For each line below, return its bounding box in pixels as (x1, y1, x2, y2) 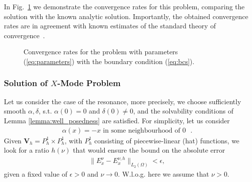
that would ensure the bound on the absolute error (73, 145, 225, 155)
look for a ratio (4, 145, 49, 155)
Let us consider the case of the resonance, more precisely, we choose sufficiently (4, 96, 241, 106)
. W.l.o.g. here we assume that (118, 169, 209, 179)
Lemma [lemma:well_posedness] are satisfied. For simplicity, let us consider (4, 115, 230, 125)
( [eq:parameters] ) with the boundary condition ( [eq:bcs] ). (23, 56, 195, 66)
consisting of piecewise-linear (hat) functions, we (94, 135, 240, 145)
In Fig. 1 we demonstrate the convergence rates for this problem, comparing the (4, 1, 245, 11)
